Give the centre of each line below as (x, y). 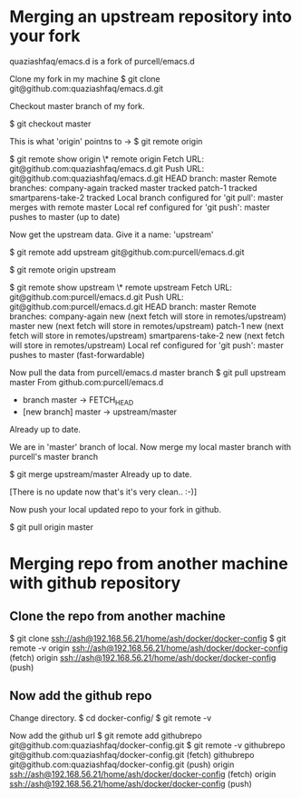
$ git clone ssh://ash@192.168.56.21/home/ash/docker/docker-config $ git (148, 638)
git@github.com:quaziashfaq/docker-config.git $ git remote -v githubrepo (147, 745)
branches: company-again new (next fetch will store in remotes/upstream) (148, 316)
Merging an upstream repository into (151, 17)
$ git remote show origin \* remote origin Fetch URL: (107, 159)
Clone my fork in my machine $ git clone (85, 78)
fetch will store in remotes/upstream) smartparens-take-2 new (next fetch (147, 335)
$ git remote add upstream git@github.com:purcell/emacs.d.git (127, 252)
